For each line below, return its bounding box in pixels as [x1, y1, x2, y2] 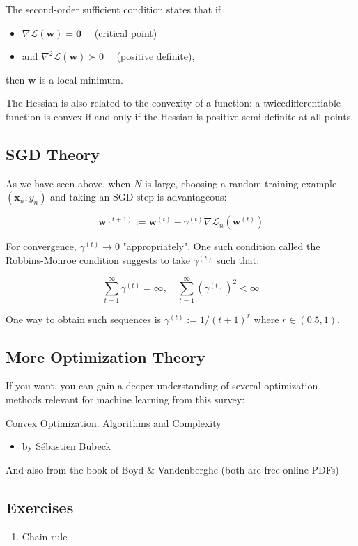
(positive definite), [116, 49, 195, 63]
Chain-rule [22, 529, 68, 543]
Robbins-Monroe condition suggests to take [6, 252, 190, 267]
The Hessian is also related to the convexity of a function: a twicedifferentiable [6, 95, 341, 110]
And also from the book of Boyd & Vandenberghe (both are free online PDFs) [6, 462, 339, 476]
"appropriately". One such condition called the [123, 239, 320, 253]
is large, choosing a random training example [144, 175, 337, 190]
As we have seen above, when [6, 175, 131, 190]
